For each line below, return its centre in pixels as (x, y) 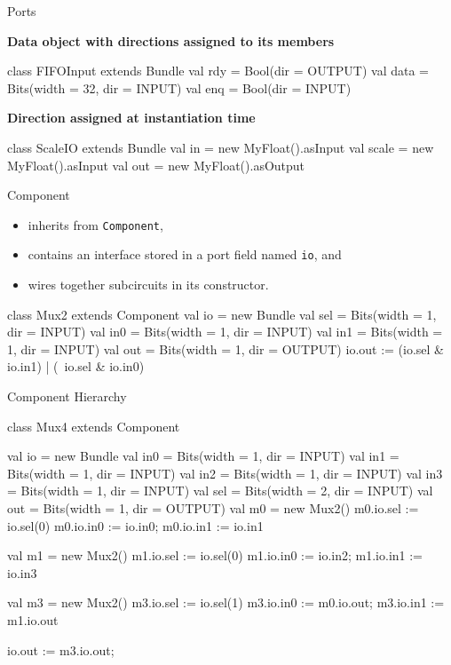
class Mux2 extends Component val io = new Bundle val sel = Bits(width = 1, (222, 314)
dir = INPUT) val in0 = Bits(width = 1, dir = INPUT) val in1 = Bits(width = (225, 332)
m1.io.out (33, 619)
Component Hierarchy (67, 396)
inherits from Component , (95, 224)
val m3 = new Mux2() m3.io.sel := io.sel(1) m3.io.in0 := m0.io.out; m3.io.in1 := (226, 602)
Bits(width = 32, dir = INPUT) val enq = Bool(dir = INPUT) (179, 87)
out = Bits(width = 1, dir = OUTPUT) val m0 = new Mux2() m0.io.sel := (213, 508)
